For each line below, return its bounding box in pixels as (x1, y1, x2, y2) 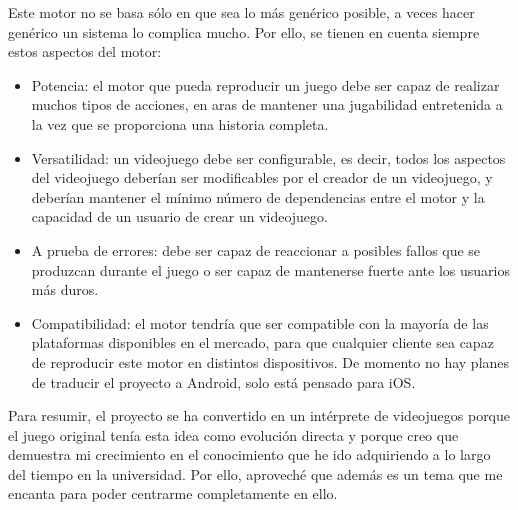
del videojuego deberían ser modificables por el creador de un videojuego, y (31, 167, 493, 188)
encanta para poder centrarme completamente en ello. (8, 483, 338, 504)
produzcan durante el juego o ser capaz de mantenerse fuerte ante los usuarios (31, 259, 510, 280)
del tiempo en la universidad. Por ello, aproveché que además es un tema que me (8, 463, 503, 484)
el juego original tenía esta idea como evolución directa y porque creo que (8, 424, 459, 445)
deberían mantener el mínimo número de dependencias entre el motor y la (31, 186, 485, 207)
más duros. (31, 279, 99, 300)
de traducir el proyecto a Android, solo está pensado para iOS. (31, 371, 416, 392)
